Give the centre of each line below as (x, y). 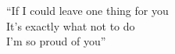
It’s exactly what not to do (71, 25)
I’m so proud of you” (56, 41)
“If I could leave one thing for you (87, 10)
